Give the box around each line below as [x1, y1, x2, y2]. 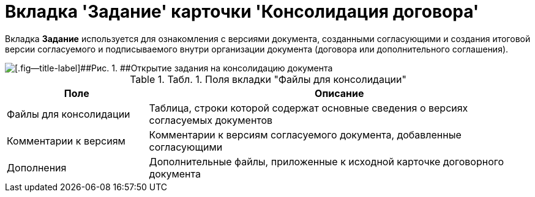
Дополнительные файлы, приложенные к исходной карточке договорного [149, 155, 504, 168]
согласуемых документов [149, 113, 273, 126]
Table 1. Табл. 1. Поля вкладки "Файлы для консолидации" [130, 73, 406, 85]
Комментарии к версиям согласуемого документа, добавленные [149, 128, 462, 141]
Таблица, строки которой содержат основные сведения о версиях [149, 101, 468, 114]
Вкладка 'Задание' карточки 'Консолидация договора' [5, 1, 479, 22]
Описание [315, 87, 364, 99]
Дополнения [7, 161, 67, 174]
